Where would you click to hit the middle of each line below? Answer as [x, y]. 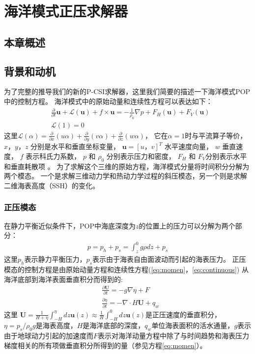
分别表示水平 [226, 156]
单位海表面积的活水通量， [193, 325]
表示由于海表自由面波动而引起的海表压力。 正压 [169, 259]
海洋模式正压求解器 [66, 11]
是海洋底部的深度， [114, 325]
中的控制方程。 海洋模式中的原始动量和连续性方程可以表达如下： [108, 101]
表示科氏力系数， [53, 156]
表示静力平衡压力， [55, 259]
